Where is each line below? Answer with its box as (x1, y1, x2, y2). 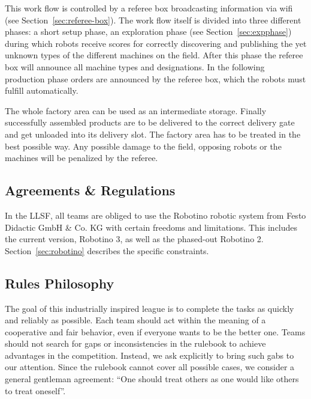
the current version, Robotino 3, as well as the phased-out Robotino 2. (5, 233, 264, 245)
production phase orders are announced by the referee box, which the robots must (5, 72, 306, 85)
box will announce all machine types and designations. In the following (5, 60, 265, 73)
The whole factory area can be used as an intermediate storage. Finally (5, 104, 267, 117)
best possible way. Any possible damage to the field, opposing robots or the (5, 139, 282, 152)
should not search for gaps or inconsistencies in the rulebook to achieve (5, 337, 266, 350)
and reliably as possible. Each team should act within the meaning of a (5, 314, 266, 326)
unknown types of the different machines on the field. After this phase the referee (5, 49, 303, 61)
